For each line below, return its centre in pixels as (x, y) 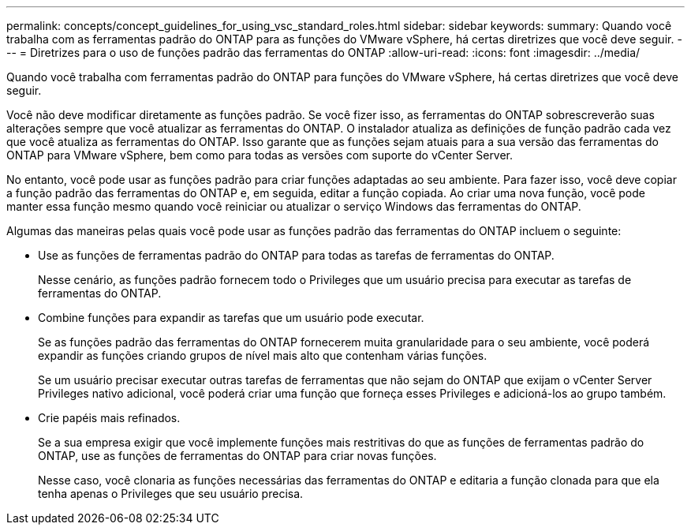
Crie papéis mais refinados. (109, 418)
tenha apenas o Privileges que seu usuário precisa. (171, 494)
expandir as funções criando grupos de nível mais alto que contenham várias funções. (263, 355)
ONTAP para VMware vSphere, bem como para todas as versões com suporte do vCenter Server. (260, 155)
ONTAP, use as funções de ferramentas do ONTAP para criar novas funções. (237, 456)
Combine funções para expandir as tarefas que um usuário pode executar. (231, 318)
